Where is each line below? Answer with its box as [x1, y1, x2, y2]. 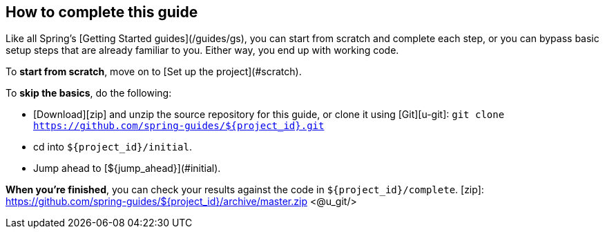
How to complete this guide [6, 3, 198, 21]
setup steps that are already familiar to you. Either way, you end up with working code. [6, 44, 399, 57]
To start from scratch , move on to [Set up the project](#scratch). [6, 66, 302, 78]
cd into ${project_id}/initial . [33, 141, 193, 153]
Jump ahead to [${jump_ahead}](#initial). [33, 162, 221, 175]
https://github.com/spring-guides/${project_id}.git [33, 120, 325, 132]
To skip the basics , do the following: [6, 87, 172, 99]
